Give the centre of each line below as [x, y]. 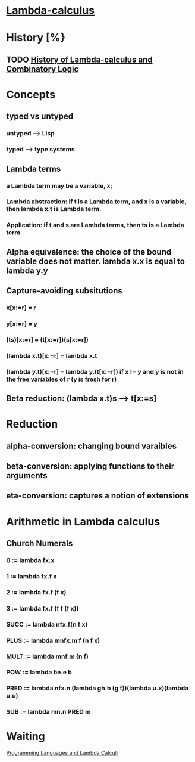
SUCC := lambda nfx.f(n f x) [47, 624]
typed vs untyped [40, 117]
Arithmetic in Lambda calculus [83, 521]
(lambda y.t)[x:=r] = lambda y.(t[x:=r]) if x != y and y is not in [95, 371]
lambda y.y [27, 270]
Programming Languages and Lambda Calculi [62, 753]
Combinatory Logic [43, 69]
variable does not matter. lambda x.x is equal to [96, 261]
